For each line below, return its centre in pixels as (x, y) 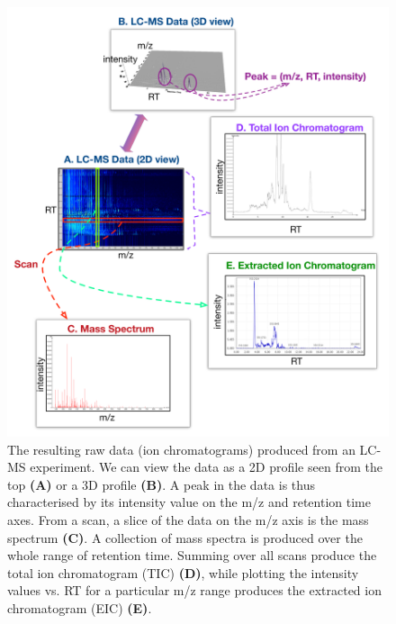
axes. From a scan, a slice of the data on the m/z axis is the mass (188, 520)
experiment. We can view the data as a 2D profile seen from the (206, 467)
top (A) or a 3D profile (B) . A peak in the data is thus (161, 484)
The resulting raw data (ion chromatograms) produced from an (181, 449)
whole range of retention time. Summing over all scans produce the (192, 555)
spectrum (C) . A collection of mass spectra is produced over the (185, 537)
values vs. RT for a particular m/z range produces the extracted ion (194, 590)
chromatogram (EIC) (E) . (80, 608)
